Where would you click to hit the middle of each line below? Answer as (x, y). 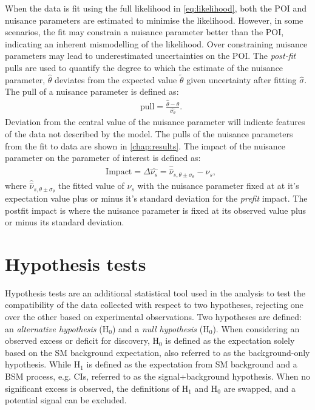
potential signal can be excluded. (66, 400)
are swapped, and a (260, 388)
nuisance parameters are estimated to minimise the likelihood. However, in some (154, 20)
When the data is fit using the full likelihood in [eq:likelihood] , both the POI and (156, 8)
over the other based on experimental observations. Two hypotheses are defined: (154, 317)
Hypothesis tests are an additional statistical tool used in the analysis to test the (155, 292)
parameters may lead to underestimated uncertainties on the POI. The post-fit (151, 56)
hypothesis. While (38, 364)
